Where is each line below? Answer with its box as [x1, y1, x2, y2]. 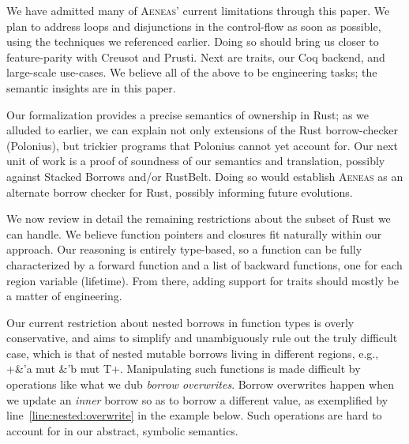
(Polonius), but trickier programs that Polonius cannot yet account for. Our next [6, 137, 398, 153]
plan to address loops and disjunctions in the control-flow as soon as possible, [6, 17, 381, 34]
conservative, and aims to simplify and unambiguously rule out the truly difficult [6, 329, 398, 346]
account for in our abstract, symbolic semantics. [6, 422, 238, 438]
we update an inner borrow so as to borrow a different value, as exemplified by [6, 391, 388, 408]
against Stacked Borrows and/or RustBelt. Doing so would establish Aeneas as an [6, 167, 403, 184]
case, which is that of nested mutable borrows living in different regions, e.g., [6, 344, 379, 361]
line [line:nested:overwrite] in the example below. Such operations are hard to [6, 407, 382, 423]
